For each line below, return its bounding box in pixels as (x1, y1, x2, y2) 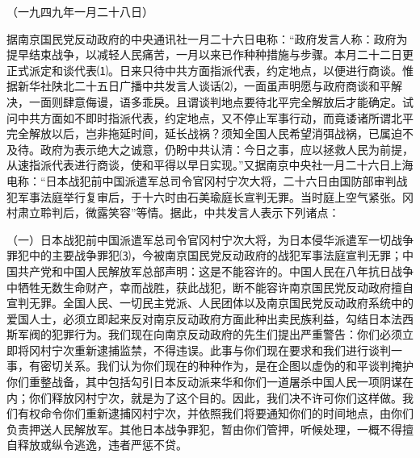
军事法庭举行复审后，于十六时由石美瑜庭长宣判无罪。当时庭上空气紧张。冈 (17, 188, 414, 205)
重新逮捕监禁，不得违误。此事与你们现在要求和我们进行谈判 (73, 341, 391, 358)
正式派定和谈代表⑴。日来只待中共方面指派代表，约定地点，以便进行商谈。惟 (6, 61, 414, 78)
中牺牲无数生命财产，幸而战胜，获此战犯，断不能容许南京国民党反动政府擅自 (6, 278, 414, 295)
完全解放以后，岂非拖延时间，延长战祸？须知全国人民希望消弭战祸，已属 (6, 125, 391, 142)
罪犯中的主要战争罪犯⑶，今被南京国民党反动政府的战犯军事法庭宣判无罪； (6, 247, 402, 264)
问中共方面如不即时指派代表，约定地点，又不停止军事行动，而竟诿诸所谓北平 (6, 109, 414, 126)
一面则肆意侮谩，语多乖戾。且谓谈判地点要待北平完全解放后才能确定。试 (28, 93, 414, 110)
